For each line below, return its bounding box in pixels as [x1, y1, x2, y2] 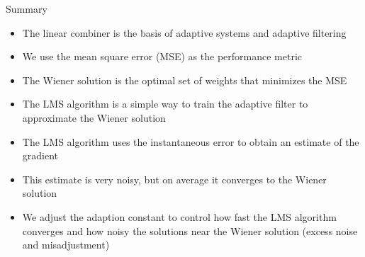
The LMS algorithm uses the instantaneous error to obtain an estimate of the [22, 134, 359, 149]
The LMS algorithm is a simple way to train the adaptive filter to [22, 96, 308, 111]
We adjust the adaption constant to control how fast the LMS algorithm [22, 209, 337, 224]
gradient [22, 148, 59, 163]
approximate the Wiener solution [22, 110, 166, 125]
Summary [6, 1, 47, 16]
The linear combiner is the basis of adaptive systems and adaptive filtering [22, 25, 347, 40]
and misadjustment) [22, 237, 110, 252]
